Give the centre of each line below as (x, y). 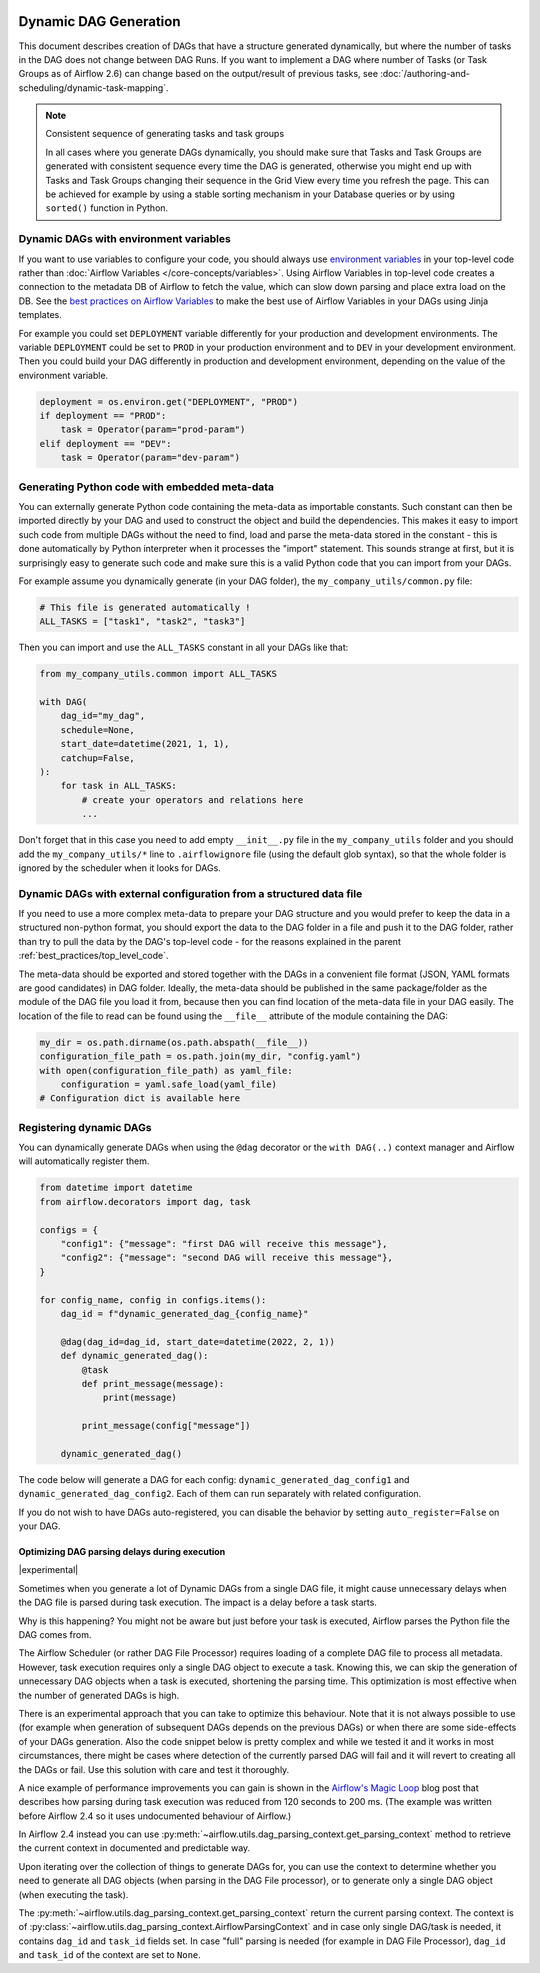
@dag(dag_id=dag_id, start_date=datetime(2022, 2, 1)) (197, 1341)
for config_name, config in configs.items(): (153, 1299)
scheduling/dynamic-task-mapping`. (93, 87)
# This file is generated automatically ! (145, 607)
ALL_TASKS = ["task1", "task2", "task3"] (142, 621)
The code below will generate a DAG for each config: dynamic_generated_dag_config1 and (214, 1479)
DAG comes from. (55, 1634)
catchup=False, (97, 758)
